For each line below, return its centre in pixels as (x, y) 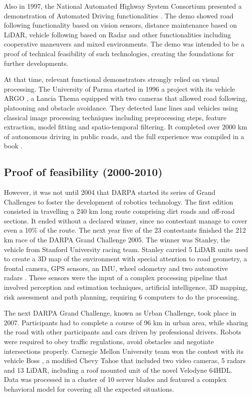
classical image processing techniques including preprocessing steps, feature (115, 117)
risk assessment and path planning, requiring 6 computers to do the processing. (122, 296)
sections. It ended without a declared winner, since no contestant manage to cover (126, 220)
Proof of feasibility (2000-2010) (83, 172)
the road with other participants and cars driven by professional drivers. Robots (123, 332)
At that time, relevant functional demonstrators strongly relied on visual (112, 79)
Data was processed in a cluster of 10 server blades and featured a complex (115, 379)
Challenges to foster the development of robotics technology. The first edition (118, 201)
